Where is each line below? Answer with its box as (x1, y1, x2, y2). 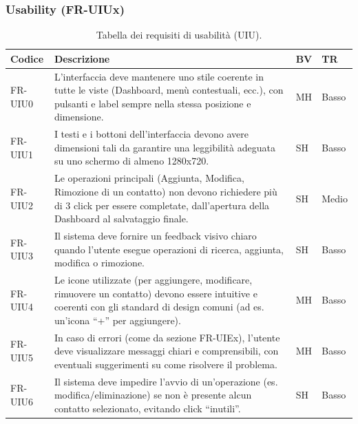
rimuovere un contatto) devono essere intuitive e (54, 286, 257, 300)
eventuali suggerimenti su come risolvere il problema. (54, 357, 277, 371)
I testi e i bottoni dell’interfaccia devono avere (54, 127, 249, 141)
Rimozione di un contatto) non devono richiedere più (54, 184, 277, 198)
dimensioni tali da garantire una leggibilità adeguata (54, 140, 275, 154)
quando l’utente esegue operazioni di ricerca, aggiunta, (54, 242, 284, 256)
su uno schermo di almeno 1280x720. (54, 153, 209, 168)
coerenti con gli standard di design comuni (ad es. (54, 299, 264, 314)
